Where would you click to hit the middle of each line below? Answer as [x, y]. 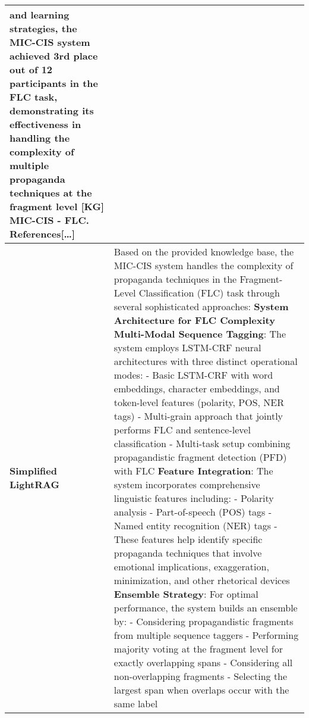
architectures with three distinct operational [206, 361]
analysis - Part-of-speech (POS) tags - [193, 512]
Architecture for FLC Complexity [194, 320]
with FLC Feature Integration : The [193, 471]
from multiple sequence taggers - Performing [206, 635]
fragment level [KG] [57, 206]
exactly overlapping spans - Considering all [203, 662]
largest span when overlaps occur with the [201, 690]
